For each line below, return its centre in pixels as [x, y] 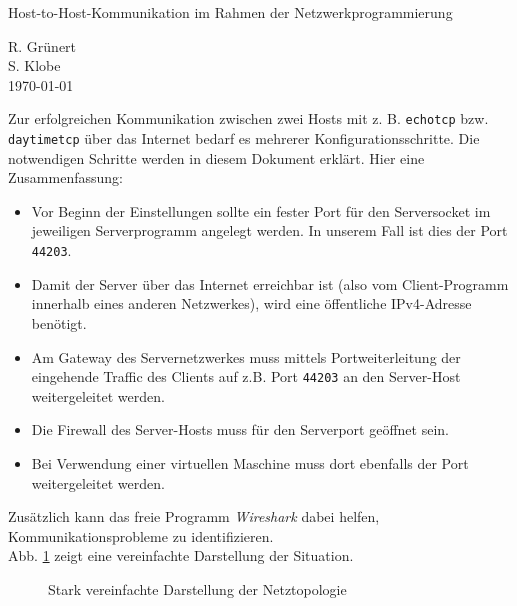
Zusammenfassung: [65, 177]
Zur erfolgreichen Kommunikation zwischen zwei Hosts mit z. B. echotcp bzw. [248, 118]
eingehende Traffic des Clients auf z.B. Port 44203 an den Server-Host [246, 376]
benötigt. [59, 322]
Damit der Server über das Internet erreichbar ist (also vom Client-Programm [270, 283]
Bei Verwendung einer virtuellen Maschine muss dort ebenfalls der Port [250, 462]
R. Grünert [42, 45]
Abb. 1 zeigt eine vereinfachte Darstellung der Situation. [181, 555]
